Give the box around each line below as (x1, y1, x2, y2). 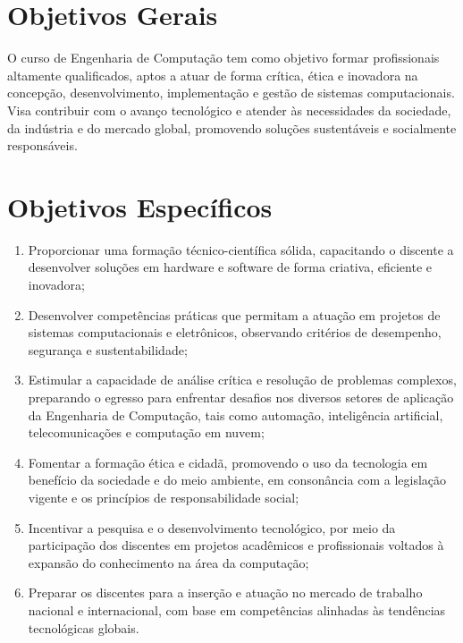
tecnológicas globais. (28, 618, 139, 637)
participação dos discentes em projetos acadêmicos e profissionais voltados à (28, 536, 444, 554)
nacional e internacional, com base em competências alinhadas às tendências (28, 600, 446, 619)
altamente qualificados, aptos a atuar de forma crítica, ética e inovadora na (7, 65, 418, 84)
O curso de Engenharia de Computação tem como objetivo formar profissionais (7, 48, 440, 67)
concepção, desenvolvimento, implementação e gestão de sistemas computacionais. (7, 83, 455, 102)
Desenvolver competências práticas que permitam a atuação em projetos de (28, 305, 441, 324)
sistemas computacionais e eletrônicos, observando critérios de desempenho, (28, 323, 442, 342)
